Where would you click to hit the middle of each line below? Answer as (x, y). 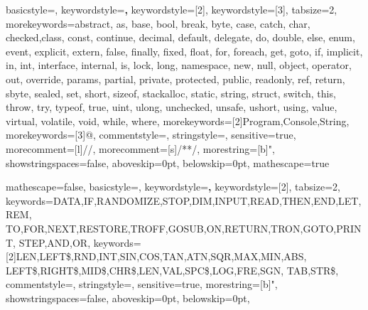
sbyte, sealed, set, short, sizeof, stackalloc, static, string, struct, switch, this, (171, 93)
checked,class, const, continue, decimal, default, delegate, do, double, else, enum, (180, 37)
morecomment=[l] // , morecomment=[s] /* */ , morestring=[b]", (140, 148)
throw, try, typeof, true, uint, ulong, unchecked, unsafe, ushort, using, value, (172, 107)
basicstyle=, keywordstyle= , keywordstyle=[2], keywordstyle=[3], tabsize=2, (172, 9)
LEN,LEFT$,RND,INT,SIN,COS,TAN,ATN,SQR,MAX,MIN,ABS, (161, 256)
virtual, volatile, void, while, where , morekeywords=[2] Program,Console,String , (178, 121)
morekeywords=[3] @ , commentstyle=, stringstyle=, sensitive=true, (151, 135)
